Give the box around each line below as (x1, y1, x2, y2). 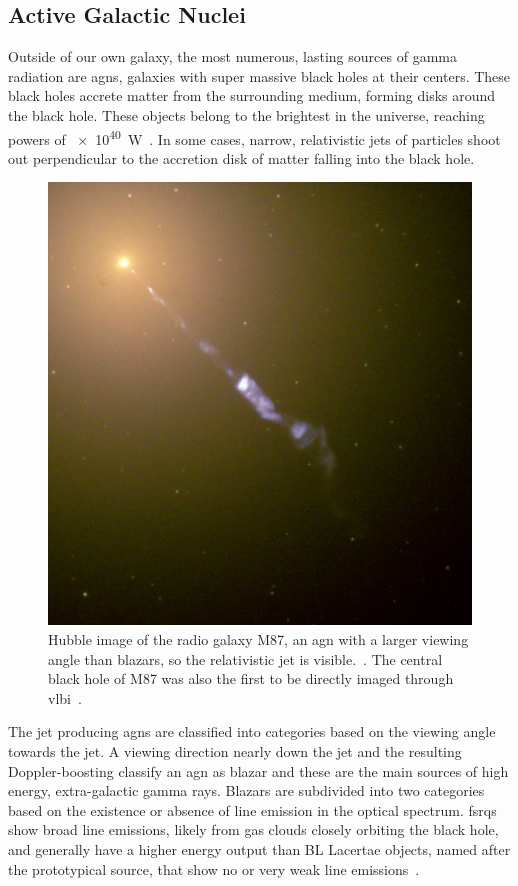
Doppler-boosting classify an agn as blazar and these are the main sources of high (8, 760, 509, 781)
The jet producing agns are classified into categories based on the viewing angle (8, 721, 496, 742)
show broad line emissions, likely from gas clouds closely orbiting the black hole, (8, 819, 499, 840)
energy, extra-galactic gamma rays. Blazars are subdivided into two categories (8, 780, 485, 801)
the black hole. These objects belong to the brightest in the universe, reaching (8, 104, 485, 125)
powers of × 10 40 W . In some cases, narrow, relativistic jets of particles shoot (8, 125, 501, 149)
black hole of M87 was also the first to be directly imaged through (48, 668, 454, 689)
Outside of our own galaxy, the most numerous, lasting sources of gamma (8, 46, 457, 67)
